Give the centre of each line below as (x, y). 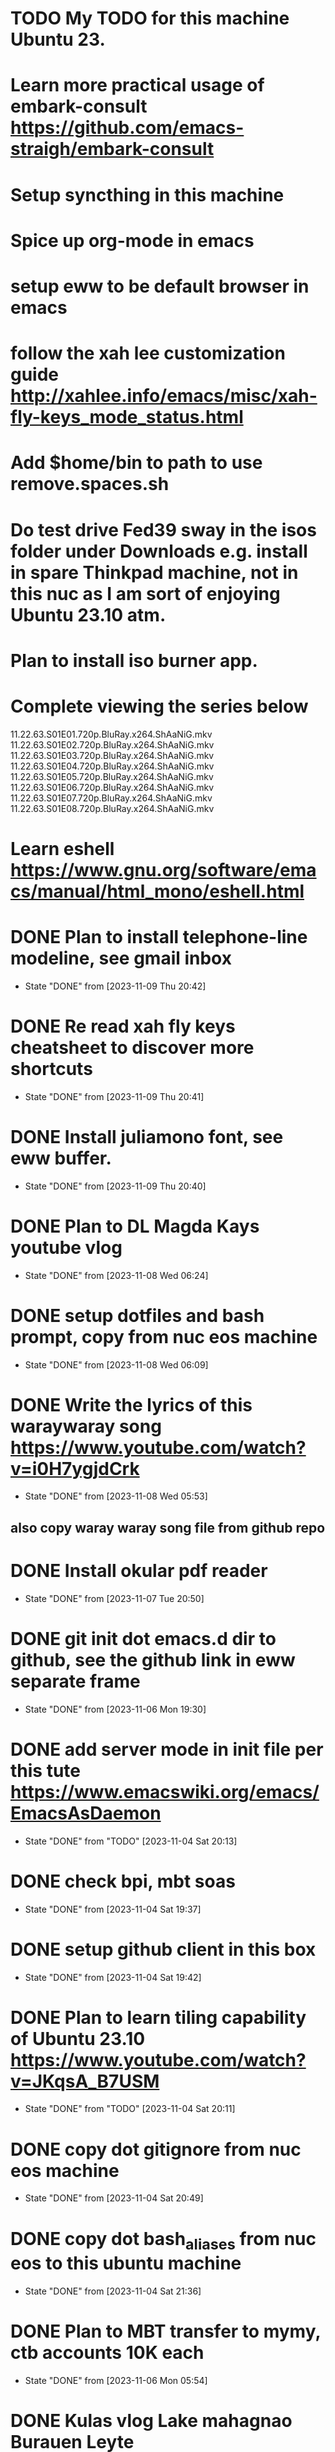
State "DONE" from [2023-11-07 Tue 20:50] (114, 1598)
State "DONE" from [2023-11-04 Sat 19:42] (113, 1977)
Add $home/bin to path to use (136, 463)
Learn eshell (62, 848)
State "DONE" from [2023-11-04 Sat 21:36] (113, 2291)
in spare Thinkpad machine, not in (154, 572)
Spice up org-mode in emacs (132, 240)
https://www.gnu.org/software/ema (163, 869)
